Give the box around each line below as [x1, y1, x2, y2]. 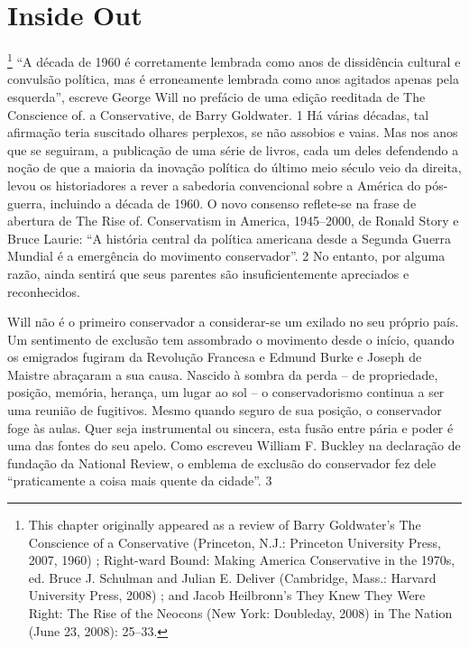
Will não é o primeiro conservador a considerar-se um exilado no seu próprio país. [7, 312, 459, 331]
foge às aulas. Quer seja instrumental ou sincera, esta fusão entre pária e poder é [7, 418, 454, 437]
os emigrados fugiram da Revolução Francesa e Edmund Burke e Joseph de [7, 347, 422, 366]
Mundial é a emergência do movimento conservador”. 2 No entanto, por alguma [7, 246, 446, 265]
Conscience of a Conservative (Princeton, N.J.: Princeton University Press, [28, 532, 441, 551]
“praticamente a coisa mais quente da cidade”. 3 [7, 471, 272, 490]
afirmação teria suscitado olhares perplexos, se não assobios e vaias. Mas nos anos [7, 123, 458, 142]
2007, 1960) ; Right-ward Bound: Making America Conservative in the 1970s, [28, 550, 455, 569]
